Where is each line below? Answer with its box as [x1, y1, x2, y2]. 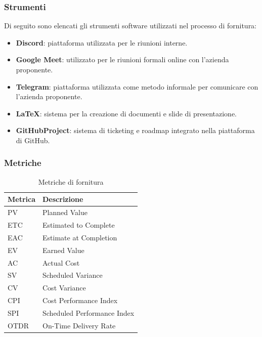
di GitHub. [16, 135, 50, 145]
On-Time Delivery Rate [42, 320, 116, 330]
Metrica [8, 194, 36, 204]
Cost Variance [42, 282, 86, 293]
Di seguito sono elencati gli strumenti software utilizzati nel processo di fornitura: [4, 20, 257, 31]
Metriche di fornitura [38, 176, 104, 187]
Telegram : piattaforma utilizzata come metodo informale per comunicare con [16, 81, 258, 92]
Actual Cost [42, 257, 80, 268]
